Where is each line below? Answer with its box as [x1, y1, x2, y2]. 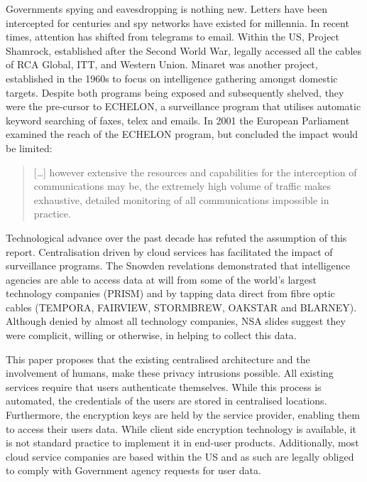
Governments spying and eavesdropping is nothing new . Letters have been [6, 1, 328, 16]
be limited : [6, 140, 53, 155]
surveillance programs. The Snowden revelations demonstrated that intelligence [6, 258, 351, 273]
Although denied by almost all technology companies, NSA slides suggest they [6, 314, 346, 328]
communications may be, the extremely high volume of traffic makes [33, 178, 332, 193]
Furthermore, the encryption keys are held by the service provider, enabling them [6, 407, 360, 422]
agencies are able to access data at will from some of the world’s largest [6, 272, 317, 286]
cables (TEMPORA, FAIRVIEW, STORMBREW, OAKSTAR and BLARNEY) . [6, 299, 357, 314]
